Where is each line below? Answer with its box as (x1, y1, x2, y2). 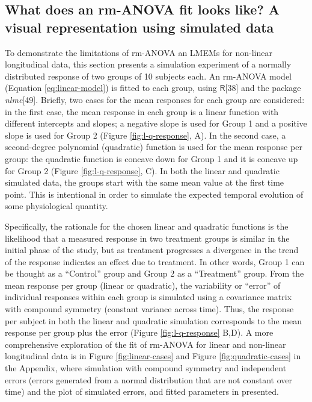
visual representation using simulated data (5, 17, 274, 36)
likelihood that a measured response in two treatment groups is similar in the (5, 231, 290, 244)
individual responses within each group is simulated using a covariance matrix (5, 291, 292, 303)
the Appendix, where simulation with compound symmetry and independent (5, 362, 287, 374)
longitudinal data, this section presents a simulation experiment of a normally (5, 58, 292, 71)
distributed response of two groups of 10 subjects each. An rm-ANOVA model (5, 69, 292, 82)
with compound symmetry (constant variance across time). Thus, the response (5, 303, 294, 315)
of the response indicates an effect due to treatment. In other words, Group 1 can (5, 255, 305, 268)
